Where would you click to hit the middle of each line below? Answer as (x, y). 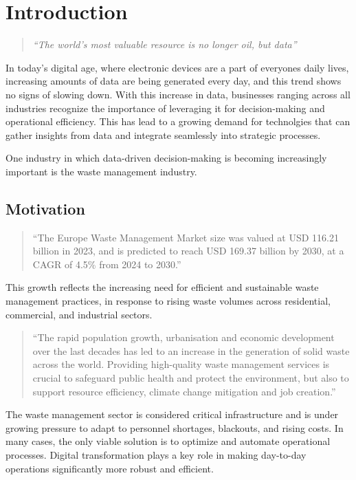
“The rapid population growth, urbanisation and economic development (183, 337)
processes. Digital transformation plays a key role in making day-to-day (156, 454)
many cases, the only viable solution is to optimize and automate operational (168, 441)
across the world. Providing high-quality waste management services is (181, 364)
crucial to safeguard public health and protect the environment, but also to (191, 378)
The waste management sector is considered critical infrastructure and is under (172, 414)
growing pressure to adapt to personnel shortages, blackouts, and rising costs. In (175, 427)
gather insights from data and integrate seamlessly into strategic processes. (163, 134)
